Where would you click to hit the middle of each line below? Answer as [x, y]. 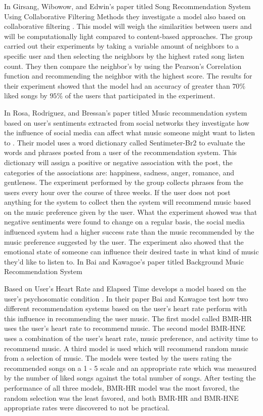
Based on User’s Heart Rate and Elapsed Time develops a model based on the [125, 289]
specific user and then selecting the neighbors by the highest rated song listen [124, 55]
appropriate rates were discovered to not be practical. [87, 408]
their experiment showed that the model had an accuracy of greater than [117, 85]
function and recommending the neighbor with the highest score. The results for [128, 76]
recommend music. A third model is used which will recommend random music [126, 348]
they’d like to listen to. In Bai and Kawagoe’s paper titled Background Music [124, 261]
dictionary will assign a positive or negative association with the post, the [118, 162]
